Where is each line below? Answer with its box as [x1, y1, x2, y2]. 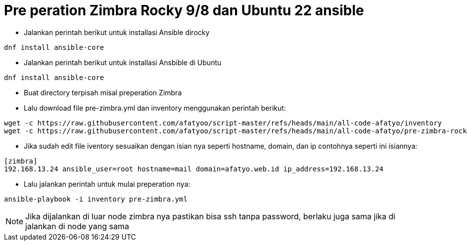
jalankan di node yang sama [25, 221, 129, 231]
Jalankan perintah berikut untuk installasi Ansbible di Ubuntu [24, 58, 222, 67]
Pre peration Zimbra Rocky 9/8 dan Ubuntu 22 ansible [4, 2, 364, 19]
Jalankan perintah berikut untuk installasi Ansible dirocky [24, 28, 210, 37]
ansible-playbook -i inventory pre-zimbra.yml [4, 195, 187, 203]
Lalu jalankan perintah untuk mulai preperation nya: [24, 179, 190, 188]
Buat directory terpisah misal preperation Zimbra [24, 88, 182, 97]
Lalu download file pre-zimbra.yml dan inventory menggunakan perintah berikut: [24, 103, 286, 112]
